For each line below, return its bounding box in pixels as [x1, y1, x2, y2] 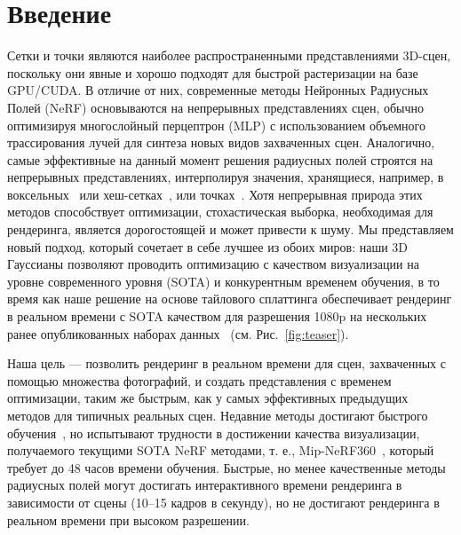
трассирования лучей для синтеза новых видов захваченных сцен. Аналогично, [7, 133, 435, 152]
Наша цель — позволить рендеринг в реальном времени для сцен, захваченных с [7, 354, 446, 373]
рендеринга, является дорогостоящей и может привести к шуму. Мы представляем [7, 220, 454, 239]
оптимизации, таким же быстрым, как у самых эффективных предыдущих [7, 389, 409, 407]
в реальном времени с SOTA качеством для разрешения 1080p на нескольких [7, 307, 427, 326]
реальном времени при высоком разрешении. [7, 510, 250, 529]
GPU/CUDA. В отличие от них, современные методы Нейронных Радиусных [7, 81, 429, 99]
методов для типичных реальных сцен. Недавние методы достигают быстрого [7, 406, 428, 424]
